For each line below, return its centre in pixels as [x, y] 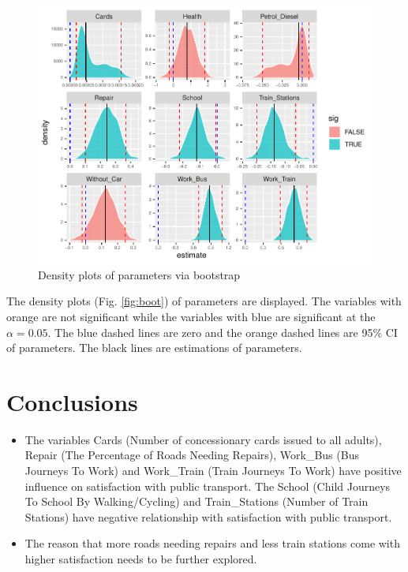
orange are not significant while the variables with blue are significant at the [191, 316]
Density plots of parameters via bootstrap [139, 274]
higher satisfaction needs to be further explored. [141, 558]
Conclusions [72, 401]
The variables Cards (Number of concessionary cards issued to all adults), [203, 439]
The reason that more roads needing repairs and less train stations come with [212, 543]
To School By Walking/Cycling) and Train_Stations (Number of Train [197, 501]
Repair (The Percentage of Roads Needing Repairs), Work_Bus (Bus [192, 455]
